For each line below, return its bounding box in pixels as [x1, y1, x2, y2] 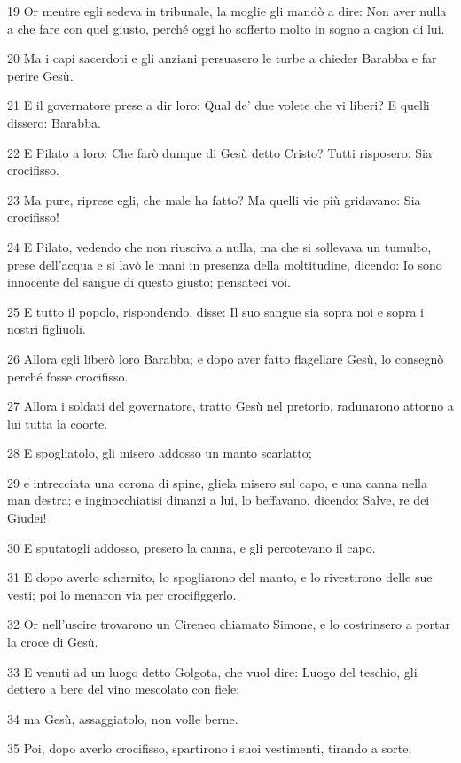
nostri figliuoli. [7, 319, 86, 338]
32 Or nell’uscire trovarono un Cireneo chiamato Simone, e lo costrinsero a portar [7, 615, 450, 633]
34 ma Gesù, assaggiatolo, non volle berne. [7, 709, 238, 728]
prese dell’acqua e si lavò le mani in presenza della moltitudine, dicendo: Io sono [7, 255, 442, 273]
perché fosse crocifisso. [7, 366, 129, 385]
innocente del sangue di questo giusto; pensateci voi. [7, 272, 291, 291]
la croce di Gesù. [7, 633, 98, 651]
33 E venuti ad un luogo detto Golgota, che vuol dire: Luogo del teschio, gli [7, 662, 418, 680]
